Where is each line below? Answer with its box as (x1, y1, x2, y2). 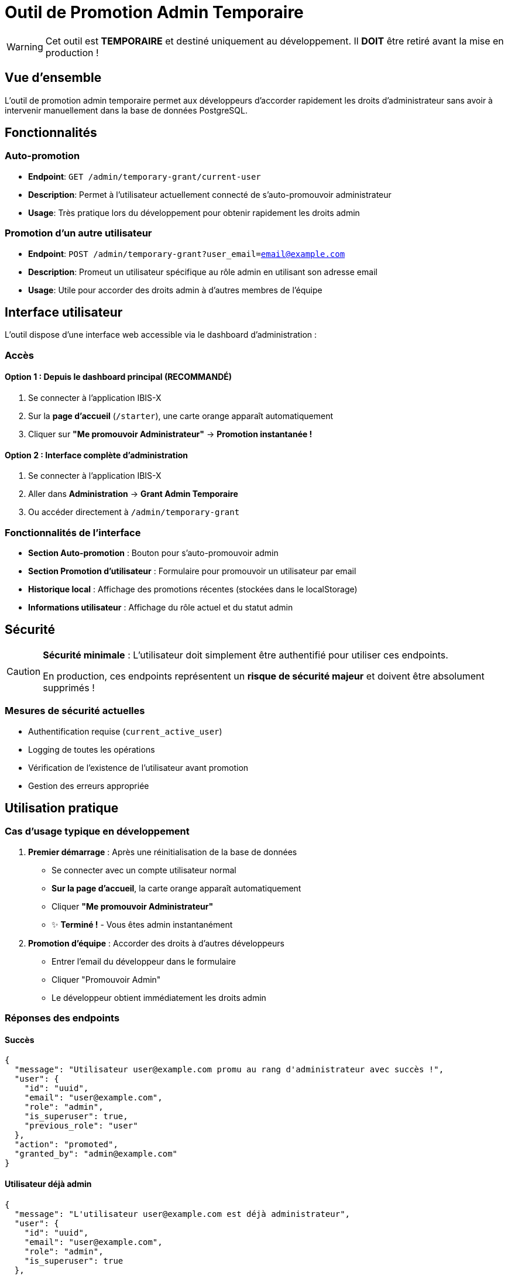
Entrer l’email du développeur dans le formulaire (52, 956, 236, 966)
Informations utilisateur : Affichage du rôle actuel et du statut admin (28, 602, 293, 612)
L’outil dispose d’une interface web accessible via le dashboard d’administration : (5, 330, 317, 340)
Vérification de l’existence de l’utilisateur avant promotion (28, 762, 249, 773)
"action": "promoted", (14, 1140, 118, 1150)
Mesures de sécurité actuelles (5, 705, 145, 717)
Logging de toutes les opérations (28, 744, 155, 754)
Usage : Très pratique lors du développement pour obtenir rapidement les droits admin (28, 207, 360, 218)
